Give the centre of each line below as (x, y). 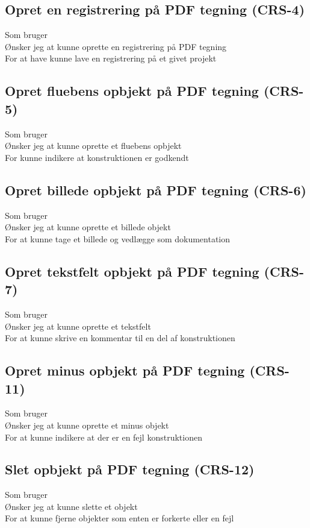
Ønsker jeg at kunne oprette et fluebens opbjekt (93, 146)
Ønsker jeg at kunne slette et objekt (71, 506)
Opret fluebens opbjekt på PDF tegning (132, 91)
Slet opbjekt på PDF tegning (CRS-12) (130, 469)
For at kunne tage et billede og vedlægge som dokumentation (118, 238)
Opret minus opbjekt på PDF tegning (125, 370)
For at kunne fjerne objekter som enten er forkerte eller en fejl (119, 518)
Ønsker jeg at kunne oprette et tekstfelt (78, 326)
